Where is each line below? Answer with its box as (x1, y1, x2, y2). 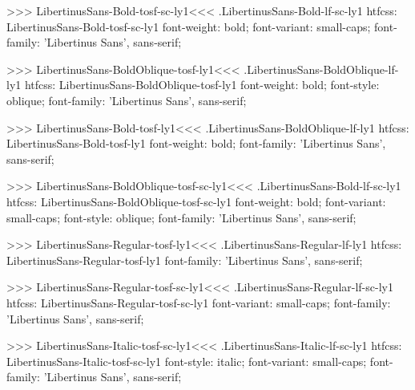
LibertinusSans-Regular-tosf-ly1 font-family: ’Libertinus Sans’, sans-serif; (6, 251, 363, 268)
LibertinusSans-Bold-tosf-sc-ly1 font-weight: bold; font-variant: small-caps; (6, 18, 371, 35)
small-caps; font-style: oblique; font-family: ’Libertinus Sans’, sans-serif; (6, 209, 357, 225)
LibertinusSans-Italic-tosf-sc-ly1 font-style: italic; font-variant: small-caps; (6, 352, 367, 369)
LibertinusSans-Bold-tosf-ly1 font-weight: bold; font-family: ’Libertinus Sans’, (6, 135, 386, 152)
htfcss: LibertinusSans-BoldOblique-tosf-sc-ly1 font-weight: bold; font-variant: (6, 193, 386, 209)
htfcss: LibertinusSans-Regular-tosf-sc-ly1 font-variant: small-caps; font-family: (6, 294, 391, 311)
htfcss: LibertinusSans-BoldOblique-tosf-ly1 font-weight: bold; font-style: (24, 76, 380, 93)
